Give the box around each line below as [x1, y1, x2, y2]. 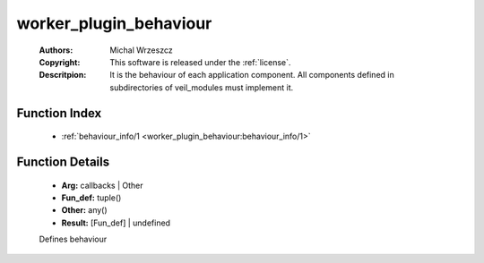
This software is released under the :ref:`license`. [109, 56, 291, 67]
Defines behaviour [39, 233, 108, 245]
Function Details [16, 154, 110, 169]
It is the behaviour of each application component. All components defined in [109, 70, 394, 81]
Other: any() [61, 205, 108, 216]
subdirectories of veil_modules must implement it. [109, 81, 294, 93]
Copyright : [39, 56, 81, 67]
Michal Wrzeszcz [109, 45, 174, 55]
